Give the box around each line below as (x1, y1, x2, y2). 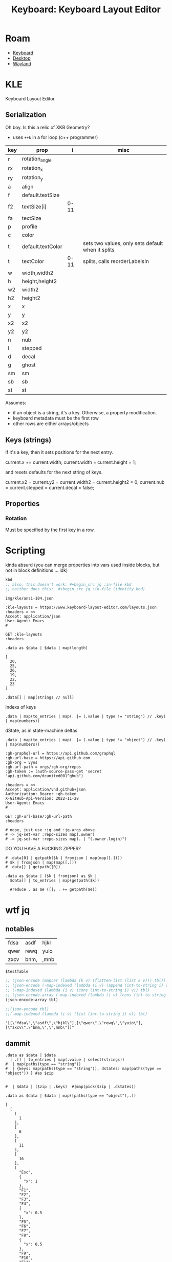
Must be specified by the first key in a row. (5, 527, 95, 533)
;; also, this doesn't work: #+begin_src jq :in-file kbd (5, 582, 132, 587)
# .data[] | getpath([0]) (5, 865, 60, 870)
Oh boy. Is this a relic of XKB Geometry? (5, 124, 90, 130)
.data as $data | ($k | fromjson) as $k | (5, 873, 97, 879)
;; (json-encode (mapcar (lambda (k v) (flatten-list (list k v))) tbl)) (5, 978, 166, 984)
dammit (5, 1039, 31, 1048)
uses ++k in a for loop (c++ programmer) (12, 134, 98, 140)
